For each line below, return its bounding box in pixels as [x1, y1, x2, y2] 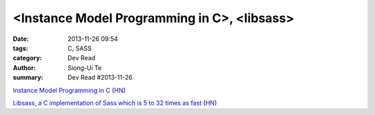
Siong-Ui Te [67, 63, 102, 72]
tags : [12, 44, 28, 52]
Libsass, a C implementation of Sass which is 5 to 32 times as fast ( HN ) [12, 98, 217, 107]
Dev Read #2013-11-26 [67, 73, 133, 82]
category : [12, 54, 42, 62]
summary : [12, 73, 44, 82]
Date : [12, 35, 29, 43]
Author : [12, 63, 36, 72]
